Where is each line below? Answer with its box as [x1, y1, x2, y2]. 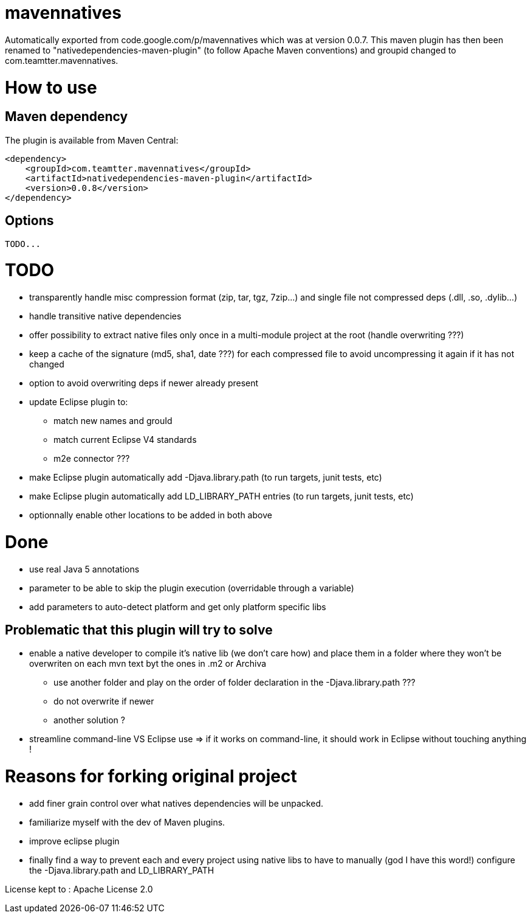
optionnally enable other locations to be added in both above [29, 510, 272, 521]
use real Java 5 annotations [29, 563, 140, 574]
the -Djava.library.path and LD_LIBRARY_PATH [29, 864, 214, 875]
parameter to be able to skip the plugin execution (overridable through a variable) [29, 582, 354, 593]
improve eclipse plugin [29, 835, 120, 846]
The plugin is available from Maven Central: [5, 134, 179, 145]
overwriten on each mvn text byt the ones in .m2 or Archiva [29, 658, 267, 669]
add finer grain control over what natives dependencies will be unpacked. [29, 798, 323, 808]
